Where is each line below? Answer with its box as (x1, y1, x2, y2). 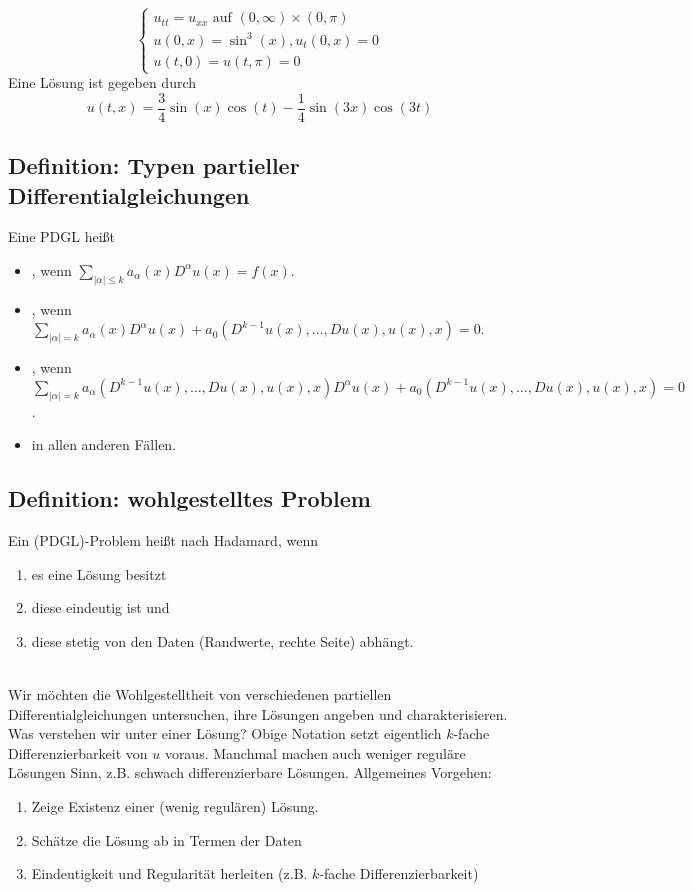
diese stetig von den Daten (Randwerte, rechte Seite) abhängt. (31, 630, 414, 651)
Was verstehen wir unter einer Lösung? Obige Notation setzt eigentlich (8, 723, 442, 744)
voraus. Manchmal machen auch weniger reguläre (164, 742, 466, 763)
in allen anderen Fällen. (31, 434, 177, 455)
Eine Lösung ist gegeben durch (8, 72, 197, 93)
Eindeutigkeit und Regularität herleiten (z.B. (31, 863, 308, 884)
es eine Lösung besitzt (31, 563, 167, 584)
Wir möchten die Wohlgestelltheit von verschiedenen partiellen (8, 684, 392, 705)
